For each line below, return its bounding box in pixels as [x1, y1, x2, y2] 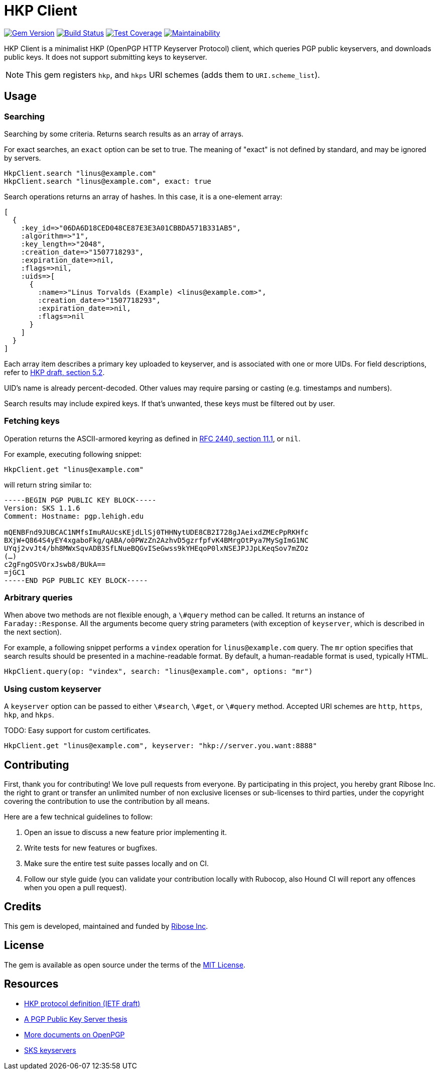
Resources [4, 978, 59, 991]
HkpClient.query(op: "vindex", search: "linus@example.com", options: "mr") [4, 667, 313, 676]
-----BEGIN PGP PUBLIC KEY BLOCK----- [4, 496, 157, 504]
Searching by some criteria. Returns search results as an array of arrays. [4, 129, 244, 138]
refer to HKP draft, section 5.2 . [4, 368, 105, 377]
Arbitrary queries [4, 592, 73, 603]
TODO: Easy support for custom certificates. [4, 726, 151, 735]
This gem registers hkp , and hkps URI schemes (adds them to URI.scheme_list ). [26, 69, 320, 80]
